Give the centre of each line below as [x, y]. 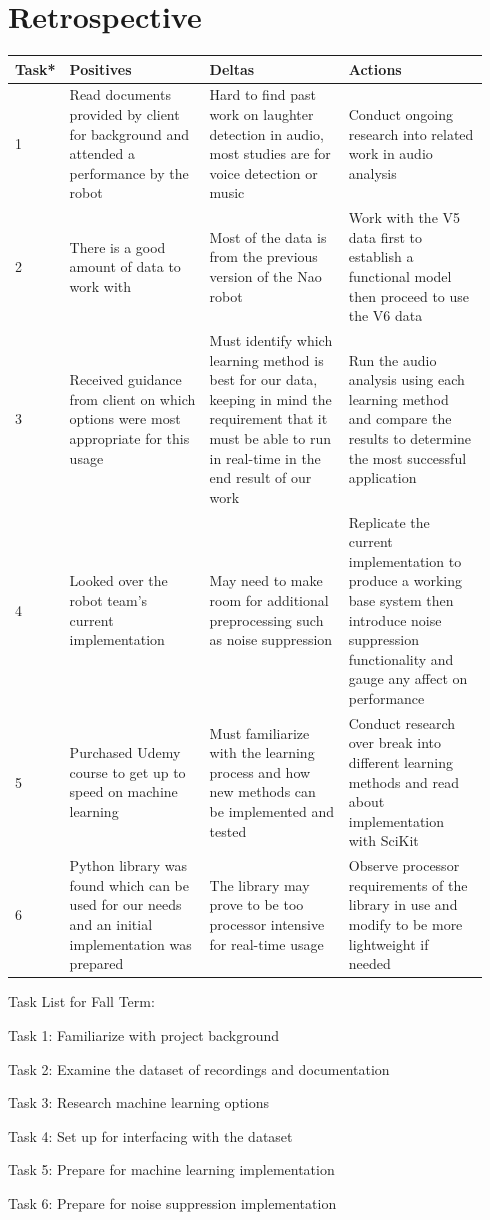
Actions [375, 68]
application [382, 477]
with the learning [262, 752]
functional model [400, 276]
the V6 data [385, 315]
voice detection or [263, 172]
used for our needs [125, 904]
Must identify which [271, 340]
